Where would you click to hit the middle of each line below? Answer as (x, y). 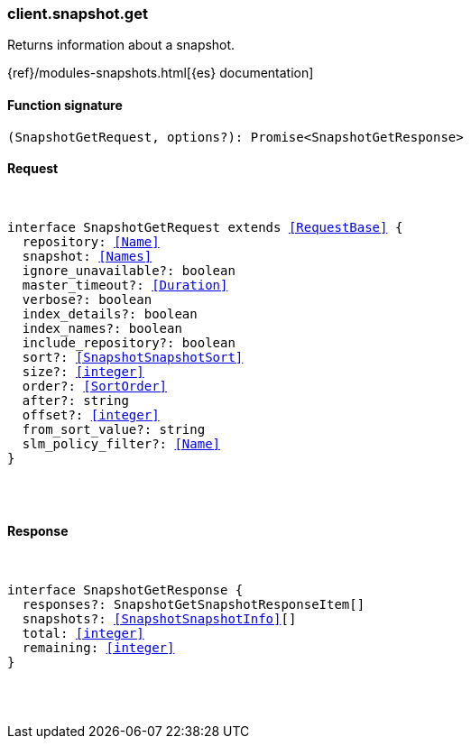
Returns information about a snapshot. (121, 45)
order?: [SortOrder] (95, 386)
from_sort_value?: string (114, 429)
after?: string (75, 400)
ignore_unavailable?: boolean (129, 270)
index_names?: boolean (102, 328)
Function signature (65, 105)
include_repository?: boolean (129, 342)
